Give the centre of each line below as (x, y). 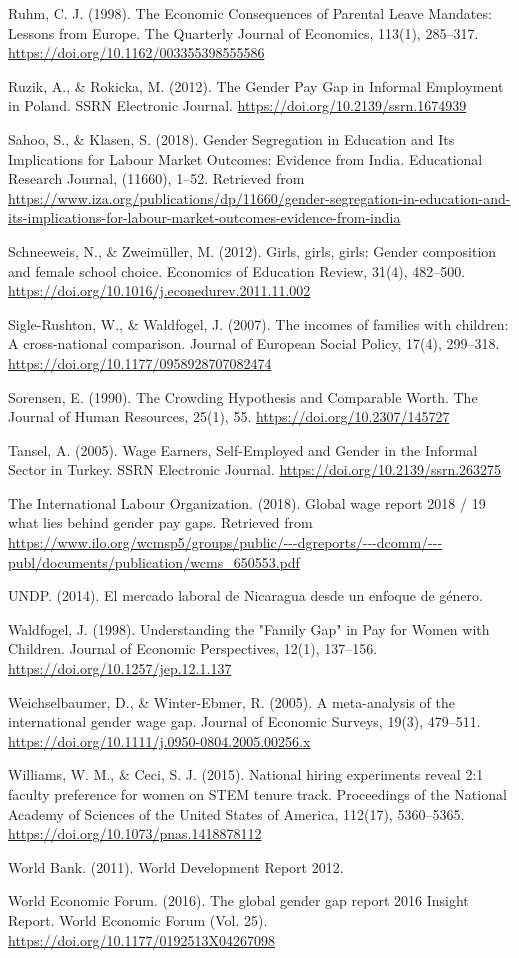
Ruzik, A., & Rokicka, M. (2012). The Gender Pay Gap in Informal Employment (256, 85)
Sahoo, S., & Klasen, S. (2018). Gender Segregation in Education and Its (231, 138)
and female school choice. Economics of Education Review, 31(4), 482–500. (237, 270)
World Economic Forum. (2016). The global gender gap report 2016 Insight (238, 900)
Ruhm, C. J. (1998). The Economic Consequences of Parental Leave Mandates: (250, 13)
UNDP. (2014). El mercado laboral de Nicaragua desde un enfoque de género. (245, 595)
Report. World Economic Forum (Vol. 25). (138, 919)
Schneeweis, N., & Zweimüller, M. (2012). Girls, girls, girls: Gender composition (252, 250)
